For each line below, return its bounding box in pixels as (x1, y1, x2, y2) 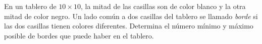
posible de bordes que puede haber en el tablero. (4, 30, 154, 40)
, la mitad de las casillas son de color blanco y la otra (80, 1, 246, 11)
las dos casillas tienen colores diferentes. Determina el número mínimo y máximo (4, 20, 253, 31)
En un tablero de (4, 1, 57, 11)
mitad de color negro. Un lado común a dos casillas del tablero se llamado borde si (4, 10, 258, 21)
